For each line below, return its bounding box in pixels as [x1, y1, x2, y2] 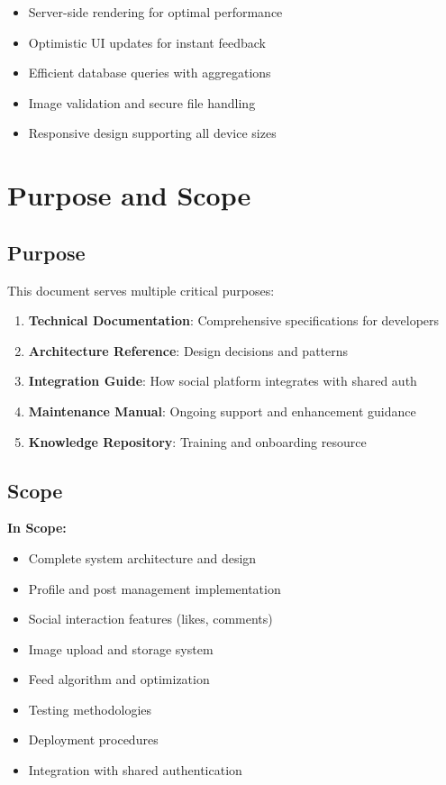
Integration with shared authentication [28, 761, 242, 780]
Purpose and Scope [7, 177, 251, 214]
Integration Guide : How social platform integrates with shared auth [28, 371, 417, 390]
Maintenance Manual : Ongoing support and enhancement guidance [28, 401, 416, 420]
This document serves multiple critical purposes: [7, 280, 275, 299]
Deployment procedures [28, 730, 159, 749]
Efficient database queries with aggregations [28, 63, 271, 82]
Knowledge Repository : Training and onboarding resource [28, 432, 367, 451]
